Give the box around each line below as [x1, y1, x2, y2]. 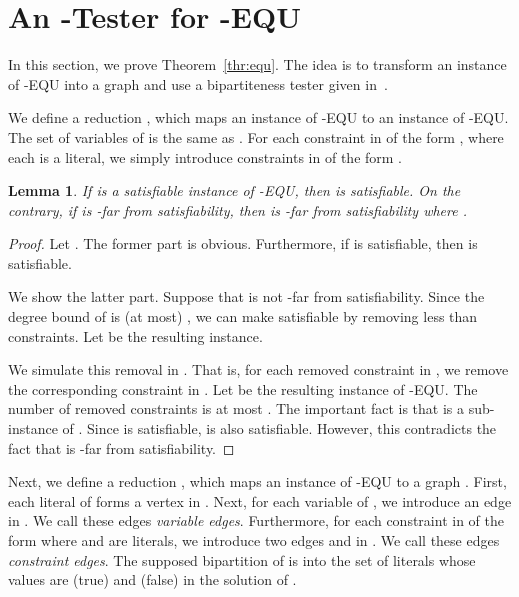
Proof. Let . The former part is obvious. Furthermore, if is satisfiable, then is [8, 233, 478, 254]
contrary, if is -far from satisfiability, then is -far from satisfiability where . [8, 199, 468, 220]
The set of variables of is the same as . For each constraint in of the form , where [8, 126, 504, 147]
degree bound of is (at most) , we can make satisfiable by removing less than [8, 306, 478, 327]
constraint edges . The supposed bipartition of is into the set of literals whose [8, 549, 476, 570]
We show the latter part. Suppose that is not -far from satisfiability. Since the [8, 286, 485, 307]
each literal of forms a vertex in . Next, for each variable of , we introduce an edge [8, 490, 512, 511]
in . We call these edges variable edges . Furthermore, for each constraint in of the [8, 510, 504, 531]
